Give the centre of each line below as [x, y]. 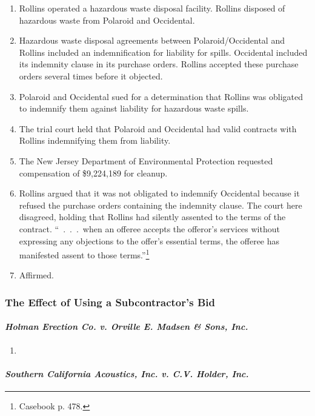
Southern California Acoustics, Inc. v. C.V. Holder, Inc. [127, 373]
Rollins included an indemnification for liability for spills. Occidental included [163, 52]
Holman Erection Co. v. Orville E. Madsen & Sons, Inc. [127, 327]
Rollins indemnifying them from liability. [95, 140]
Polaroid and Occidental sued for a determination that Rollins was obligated [161, 96]
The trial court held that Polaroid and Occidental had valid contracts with [158, 128]
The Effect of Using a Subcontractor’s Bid [110, 302]
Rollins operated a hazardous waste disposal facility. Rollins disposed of [152, 8]
